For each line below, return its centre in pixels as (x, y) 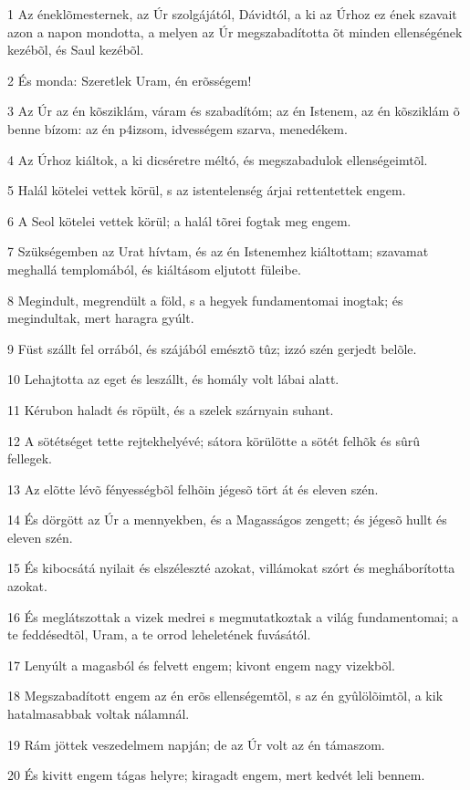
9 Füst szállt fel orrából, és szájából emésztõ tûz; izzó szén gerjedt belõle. (212, 348)
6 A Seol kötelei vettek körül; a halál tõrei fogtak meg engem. (179, 220)
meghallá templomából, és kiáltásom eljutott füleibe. (154, 269)
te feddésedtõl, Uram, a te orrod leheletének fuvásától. (159, 634)
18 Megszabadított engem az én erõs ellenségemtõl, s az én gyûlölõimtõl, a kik (225, 696)
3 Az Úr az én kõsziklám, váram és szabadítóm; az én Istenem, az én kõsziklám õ (234, 111)
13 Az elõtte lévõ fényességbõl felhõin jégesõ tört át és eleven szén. (193, 489)
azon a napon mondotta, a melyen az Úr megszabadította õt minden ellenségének (235, 31)
